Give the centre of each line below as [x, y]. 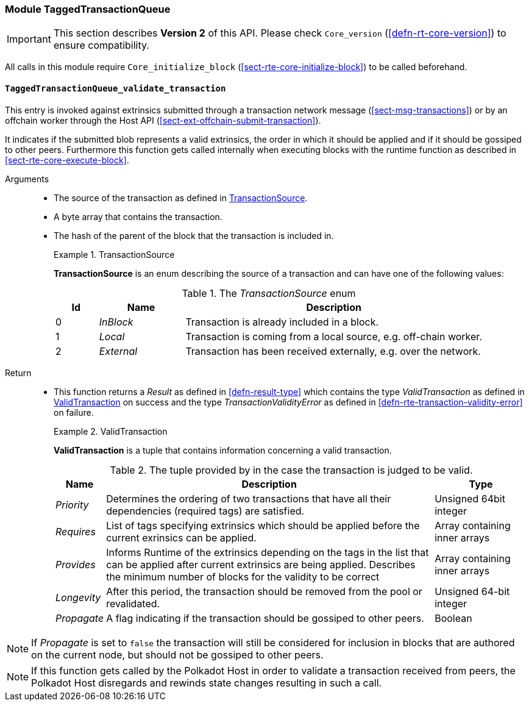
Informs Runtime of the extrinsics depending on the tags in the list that [268, 552]
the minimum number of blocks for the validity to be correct [243, 576]
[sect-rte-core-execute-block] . [67, 160]
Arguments [27, 179]
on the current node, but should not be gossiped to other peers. [177, 654]
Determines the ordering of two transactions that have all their [249, 498]
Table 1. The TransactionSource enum [269, 293]
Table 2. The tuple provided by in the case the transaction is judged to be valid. [291, 470]
